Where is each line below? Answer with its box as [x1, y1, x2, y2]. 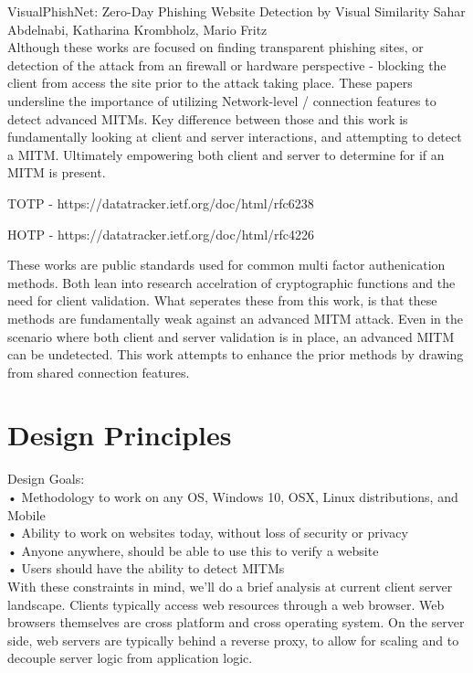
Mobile [7, 505, 46, 524]
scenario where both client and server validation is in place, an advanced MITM [7, 326, 455, 346]
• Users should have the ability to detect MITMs [7, 559, 285, 578]
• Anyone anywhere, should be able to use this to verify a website [7, 540, 379, 560]
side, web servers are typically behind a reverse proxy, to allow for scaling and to [7, 630, 459, 649]
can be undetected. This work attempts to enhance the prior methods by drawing [7, 345, 464, 364]
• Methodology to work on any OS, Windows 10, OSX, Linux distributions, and [7, 487, 458, 506]
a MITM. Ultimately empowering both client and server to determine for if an [7, 144, 445, 164]
